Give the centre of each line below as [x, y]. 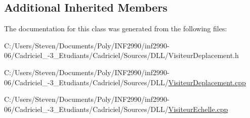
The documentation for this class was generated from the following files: [116, 28]
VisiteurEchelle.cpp [198, 109]
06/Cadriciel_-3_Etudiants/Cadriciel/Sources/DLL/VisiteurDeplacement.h [121, 55]
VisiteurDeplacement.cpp [207, 82]
